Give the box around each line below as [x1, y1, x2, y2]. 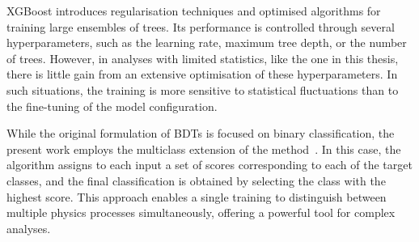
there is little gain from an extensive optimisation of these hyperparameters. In [6, 66, 398, 83]
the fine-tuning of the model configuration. [6, 97, 218, 114]
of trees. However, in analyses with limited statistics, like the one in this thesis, [6, 49, 399, 66]
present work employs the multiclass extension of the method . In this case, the [6, 140, 401, 157]
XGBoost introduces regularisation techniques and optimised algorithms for [6, 2, 381, 19]
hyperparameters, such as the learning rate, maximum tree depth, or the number [6, 34, 407, 51]
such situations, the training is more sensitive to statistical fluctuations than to [6, 81, 399, 98]
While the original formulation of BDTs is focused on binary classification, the [6, 125, 395, 142]
